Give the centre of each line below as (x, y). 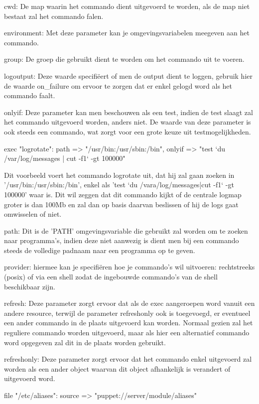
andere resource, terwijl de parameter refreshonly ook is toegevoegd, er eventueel (127, 313)
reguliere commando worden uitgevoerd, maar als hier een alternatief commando (127, 333)
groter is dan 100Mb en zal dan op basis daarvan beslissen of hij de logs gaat (121, 204)
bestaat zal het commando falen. (54, 16)
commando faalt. (30, 95)
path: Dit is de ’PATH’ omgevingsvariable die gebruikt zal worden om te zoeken (126, 230)
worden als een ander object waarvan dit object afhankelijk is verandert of (117, 368)
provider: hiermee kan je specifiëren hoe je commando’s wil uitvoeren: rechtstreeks (129, 267)
